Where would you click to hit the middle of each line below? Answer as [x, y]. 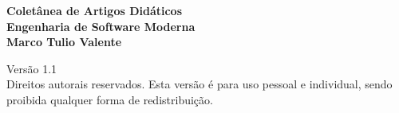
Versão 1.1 [32, 68]
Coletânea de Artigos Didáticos [95, 10]
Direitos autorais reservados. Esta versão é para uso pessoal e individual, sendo [199, 84]
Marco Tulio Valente [64, 42]
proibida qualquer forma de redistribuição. [110, 99]
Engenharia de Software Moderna [101, 26]
